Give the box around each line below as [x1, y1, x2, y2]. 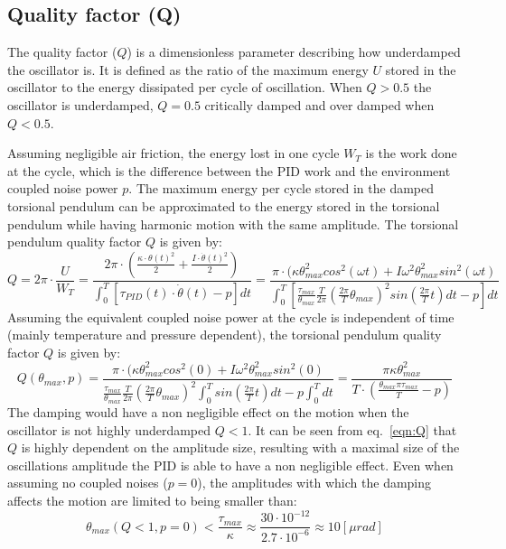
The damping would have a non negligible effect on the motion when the [7, 403, 409, 422]
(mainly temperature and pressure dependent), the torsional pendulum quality [7, 325, 442, 344]
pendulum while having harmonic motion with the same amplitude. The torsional [7, 214, 459, 233]
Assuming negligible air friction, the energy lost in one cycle [7, 144, 340, 163]
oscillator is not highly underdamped [7, 420, 211, 439]
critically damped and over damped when [204, 95, 435, 114]
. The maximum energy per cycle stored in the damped [128, 179, 435, 198]
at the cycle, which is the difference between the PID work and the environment [7, 161, 451, 180]
